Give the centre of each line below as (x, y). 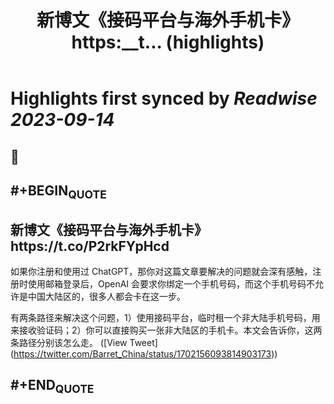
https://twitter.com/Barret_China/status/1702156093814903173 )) (145, 353)
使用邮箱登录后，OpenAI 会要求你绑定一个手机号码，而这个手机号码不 (171, 283)
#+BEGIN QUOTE (58, 192)
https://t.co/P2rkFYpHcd (90, 246)
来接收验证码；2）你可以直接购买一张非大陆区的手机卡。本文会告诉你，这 (162, 330)
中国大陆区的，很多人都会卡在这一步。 (106, 296)
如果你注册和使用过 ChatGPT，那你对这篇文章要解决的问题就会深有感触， (161, 271)
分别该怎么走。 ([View (82, 342)
